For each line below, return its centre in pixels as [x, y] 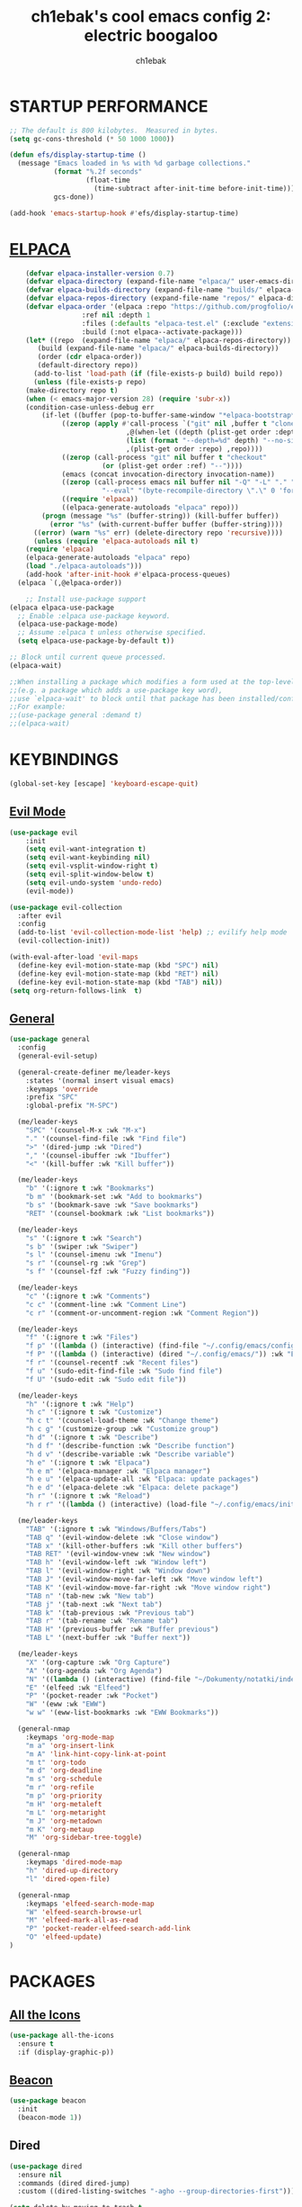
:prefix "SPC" [52, 1097]
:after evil [40, 915]
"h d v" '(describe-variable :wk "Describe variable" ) [130, 1454]
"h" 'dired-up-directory [72, 1871]
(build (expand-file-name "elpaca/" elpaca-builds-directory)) [158, 348]
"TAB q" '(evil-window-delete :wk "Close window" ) [122, 1537]
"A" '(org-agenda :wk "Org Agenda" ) [94, 1671]
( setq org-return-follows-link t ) [76, 991]
